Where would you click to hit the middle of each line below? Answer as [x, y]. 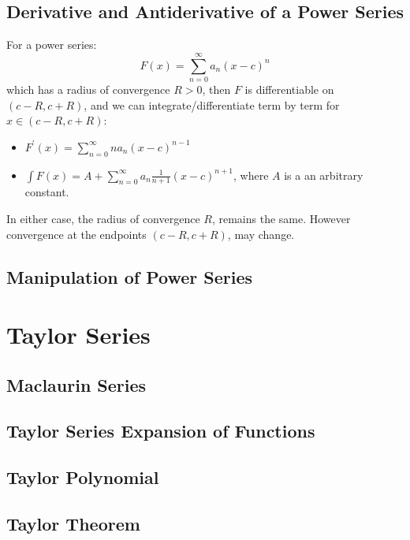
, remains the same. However [281, 218]
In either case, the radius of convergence [103, 218]
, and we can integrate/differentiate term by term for [212, 104]
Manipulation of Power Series [129, 276]
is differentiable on [289, 89]
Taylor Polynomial [83, 477]
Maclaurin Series [76, 384]
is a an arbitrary [324, 175]
